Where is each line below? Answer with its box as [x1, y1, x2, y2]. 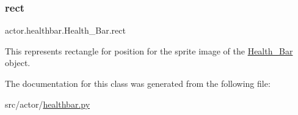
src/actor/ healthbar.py [5, 97, 90, 110]
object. [5, 56, 31, 69]
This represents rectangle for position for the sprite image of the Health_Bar [5, 44, 293, 57]
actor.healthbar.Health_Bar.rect [5, 24, 126, 37]
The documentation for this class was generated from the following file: [5, 77, 271, 89]
